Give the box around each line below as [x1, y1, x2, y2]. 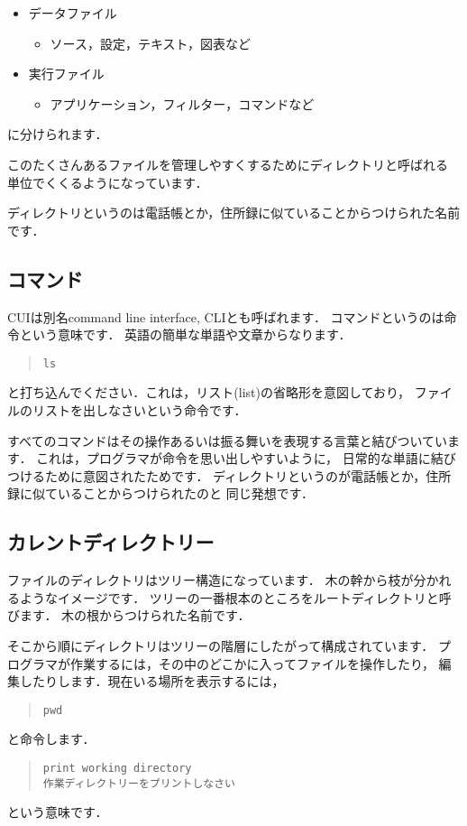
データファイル [28, 4, 117, 22]
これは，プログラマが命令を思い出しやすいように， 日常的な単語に [36, 449, 431, 468]
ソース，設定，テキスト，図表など [50, 33, 252, 52]
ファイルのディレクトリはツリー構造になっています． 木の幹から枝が [7, 571, 414, 589]
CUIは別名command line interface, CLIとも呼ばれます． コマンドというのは [7, 307, 444, 326]
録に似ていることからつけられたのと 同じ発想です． [7, 484, 315, 503]
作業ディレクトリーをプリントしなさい [42, 776, 235, 790]
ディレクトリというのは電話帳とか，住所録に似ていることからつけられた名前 [7, 203, 461, 222]
